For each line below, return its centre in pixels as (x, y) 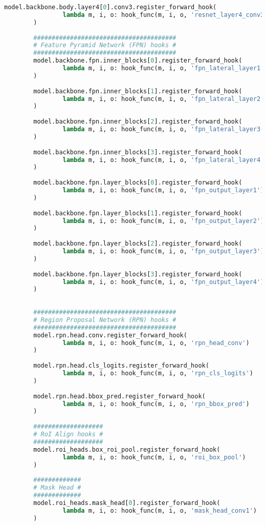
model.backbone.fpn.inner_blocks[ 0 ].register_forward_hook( (138, 61)
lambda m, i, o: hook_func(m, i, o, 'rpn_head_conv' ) (156, 343)
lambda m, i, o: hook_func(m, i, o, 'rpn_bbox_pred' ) (156, 404)
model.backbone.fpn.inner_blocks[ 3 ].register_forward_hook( (138, 152)
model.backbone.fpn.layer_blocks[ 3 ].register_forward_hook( (138, 274)
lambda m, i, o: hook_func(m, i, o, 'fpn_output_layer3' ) (163, 251)
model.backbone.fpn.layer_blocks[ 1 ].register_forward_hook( (138, 213)
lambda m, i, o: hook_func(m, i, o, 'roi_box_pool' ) (154, 457)
